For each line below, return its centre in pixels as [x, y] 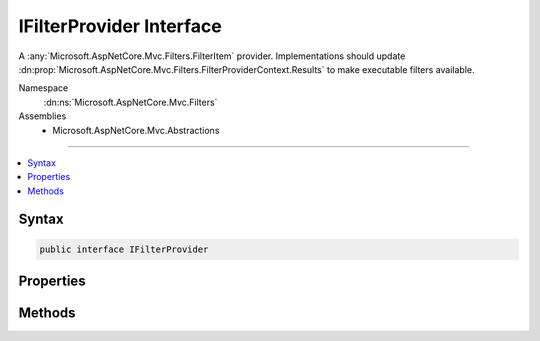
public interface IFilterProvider [124, 249]
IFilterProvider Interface [120, 26]
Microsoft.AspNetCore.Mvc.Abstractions [136, 130]
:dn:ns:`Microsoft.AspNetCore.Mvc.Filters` [130, 102]
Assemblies [42, 116]
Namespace [43, 88]
